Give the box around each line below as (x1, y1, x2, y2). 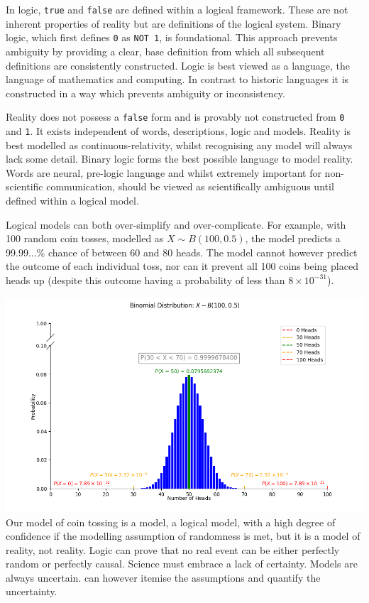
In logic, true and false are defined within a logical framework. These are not (6, 2, 348, 16)
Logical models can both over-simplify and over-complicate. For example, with (6, 217, 346, 232)
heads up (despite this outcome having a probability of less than (6, 272, 285, 287)
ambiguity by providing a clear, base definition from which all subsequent (6, 43, 325, 58)
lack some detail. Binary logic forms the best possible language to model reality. (6, 151, 353, 166)
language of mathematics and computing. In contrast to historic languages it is (6, 72, 349, 87)
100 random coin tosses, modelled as (6, 231, 164, 246)
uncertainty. (6, 584, 57, 599)
